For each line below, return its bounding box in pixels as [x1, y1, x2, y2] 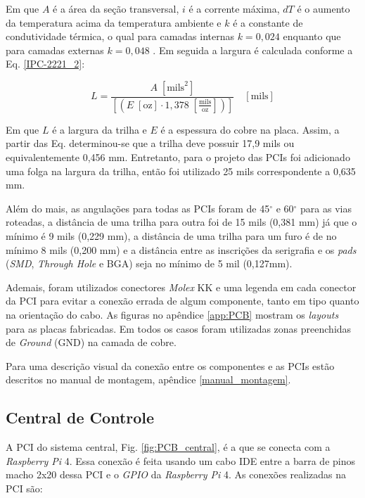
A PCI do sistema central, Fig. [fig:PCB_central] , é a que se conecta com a [6, 440, 331, 454]
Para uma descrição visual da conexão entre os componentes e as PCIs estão [6, 358, 335, 373]
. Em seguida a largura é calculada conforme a [153, 42, 353, 57]
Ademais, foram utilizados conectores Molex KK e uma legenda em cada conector [6, 279, 357, 294]
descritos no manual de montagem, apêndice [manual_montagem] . [6, 372, 291, 387]
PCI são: [6, 480, 43, 495]
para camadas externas [6, 42, 104, 57]
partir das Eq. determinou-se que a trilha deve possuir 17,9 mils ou [6, 136, 295, 151]
